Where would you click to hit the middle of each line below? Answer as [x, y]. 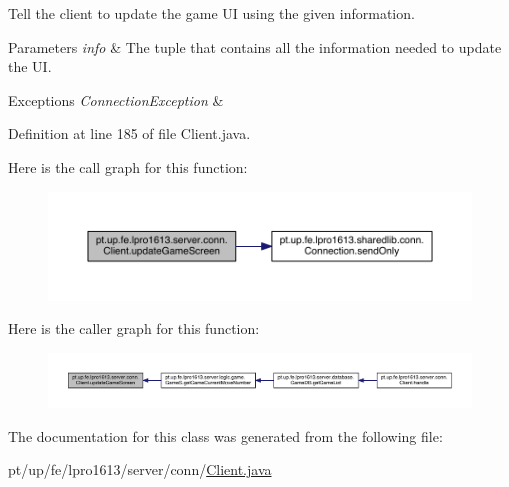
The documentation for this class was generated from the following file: [225, 435]
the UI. [30, 66]
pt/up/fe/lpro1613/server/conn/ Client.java [140, 469]
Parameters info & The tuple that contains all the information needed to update [255, 46]
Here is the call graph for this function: [128, 166]
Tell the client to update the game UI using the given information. [211, 13]
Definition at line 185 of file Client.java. [129, 133]
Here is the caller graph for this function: [134, 328]
